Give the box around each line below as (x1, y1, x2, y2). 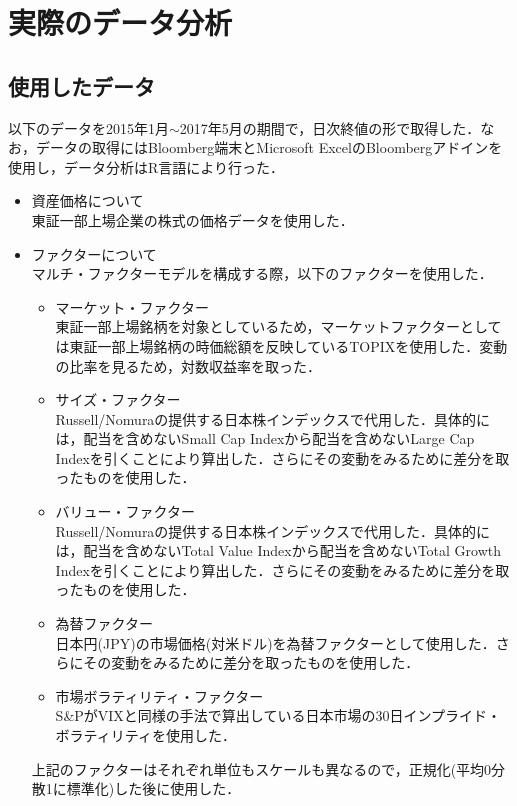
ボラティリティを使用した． (55, 725, 236, 746)
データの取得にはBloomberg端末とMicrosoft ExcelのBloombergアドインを (35, 137, 503, 158)
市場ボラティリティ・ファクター (55, 685, 264, 706)
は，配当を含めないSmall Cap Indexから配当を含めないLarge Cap (55, 428, 475, 449)
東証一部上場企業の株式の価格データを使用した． (31, 209, 354, 230)
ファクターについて (31, 243, 157, 264)
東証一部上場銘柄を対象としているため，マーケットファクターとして (55, 316, 502, 337)
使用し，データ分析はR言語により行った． (8, 156, 285, 177)
